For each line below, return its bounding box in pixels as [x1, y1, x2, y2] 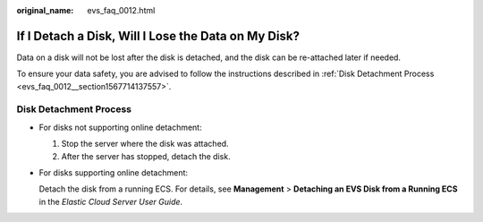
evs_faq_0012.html [87, 5, 156, 15]
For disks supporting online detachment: [38, 167, 188, 178]
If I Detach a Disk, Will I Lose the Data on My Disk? [16, 28, 300, 44]
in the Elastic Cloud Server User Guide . [38, 196, 183, 207]
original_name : [16, 5, 74, 15]
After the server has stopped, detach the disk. [61, 150, 232, 161]
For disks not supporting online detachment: [38, 122, 202, 132]
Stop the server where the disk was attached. [61, 139, 229, 149]
